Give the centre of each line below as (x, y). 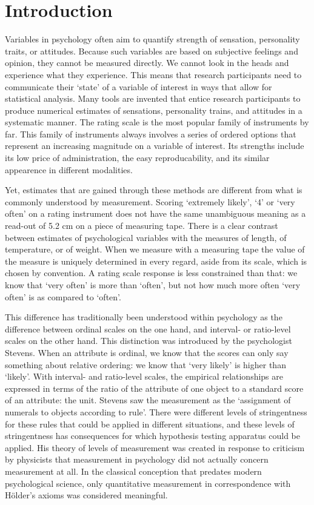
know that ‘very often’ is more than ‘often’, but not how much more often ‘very (153, 285)
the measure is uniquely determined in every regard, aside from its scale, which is (156, 261)
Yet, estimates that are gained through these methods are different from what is (154, 190)
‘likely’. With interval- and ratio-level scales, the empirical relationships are (144, 376)
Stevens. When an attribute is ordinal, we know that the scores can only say (147, 352)
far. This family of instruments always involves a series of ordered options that (151, 134)
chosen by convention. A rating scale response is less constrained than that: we (151, 273)
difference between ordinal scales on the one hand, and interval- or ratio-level (148, 328)
